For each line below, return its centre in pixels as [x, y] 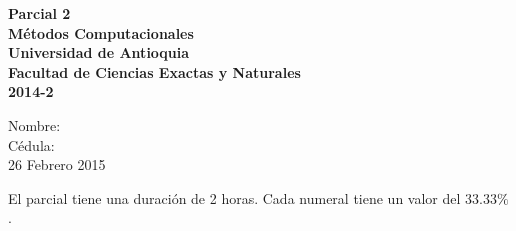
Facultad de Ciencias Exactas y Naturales [154, 71]
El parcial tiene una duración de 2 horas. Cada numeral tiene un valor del [234, 197]
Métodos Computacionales [101, 32]
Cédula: [31, 144]
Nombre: [34, 124]
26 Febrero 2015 [57, 164]
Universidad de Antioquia [99, 52]
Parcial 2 [39, 13]
